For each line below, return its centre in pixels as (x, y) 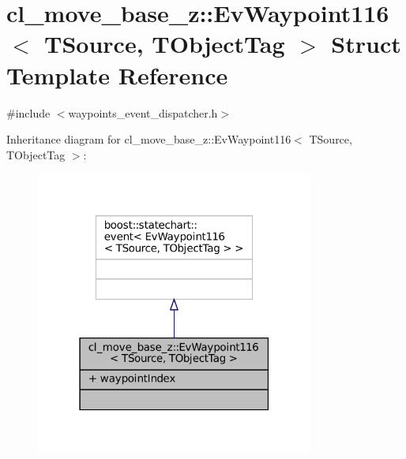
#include (28, 112)
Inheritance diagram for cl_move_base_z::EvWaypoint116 (149, 139)
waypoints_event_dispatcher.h (143, 112)
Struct (366, 44)
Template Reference (117, 75)
